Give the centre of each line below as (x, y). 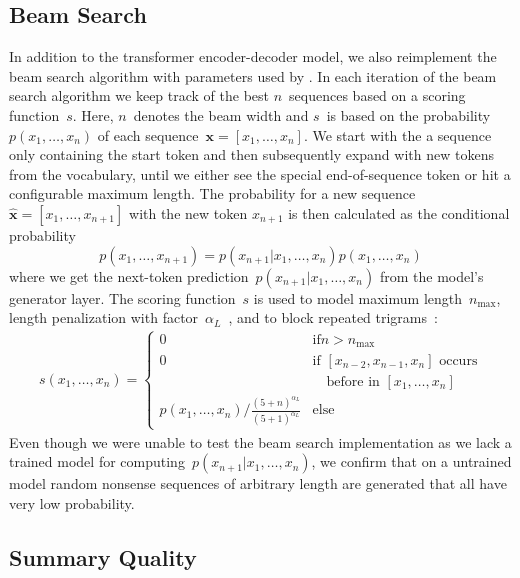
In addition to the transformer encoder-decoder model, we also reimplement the (253, 56)
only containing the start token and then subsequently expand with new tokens (251, 154)
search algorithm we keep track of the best (139, 95)
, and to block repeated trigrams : (333, 317)
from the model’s (431, 275)
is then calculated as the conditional (399, 212)
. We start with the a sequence (397, 134)
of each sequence (148, 134)
